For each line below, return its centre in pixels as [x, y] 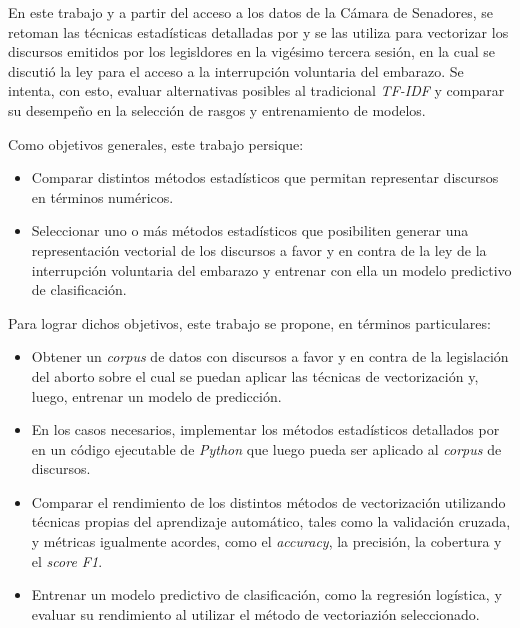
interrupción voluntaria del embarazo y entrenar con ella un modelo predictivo [271, 269]
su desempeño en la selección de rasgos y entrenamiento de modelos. [217, 109]
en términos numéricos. [102, 196]
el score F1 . [67, 560]
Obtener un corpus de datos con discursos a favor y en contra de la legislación [270, 356]
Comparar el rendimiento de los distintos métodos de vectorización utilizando [268, 501]
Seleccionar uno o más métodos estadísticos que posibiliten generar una [250, 230]
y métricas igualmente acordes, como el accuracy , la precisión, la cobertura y [266, 541]
